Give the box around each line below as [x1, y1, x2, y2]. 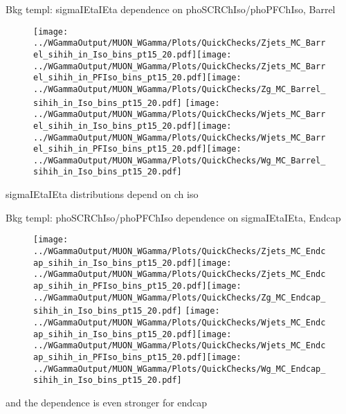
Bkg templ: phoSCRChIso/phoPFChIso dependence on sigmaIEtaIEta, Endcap [6, 210, 341, 224]
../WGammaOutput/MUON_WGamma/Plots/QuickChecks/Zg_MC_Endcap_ [33, 292, 326, 303]
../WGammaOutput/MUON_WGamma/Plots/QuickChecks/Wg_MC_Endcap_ [33, 363, 326, 374]
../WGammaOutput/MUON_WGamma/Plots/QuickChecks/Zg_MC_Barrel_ [33, 84, 326, 94]
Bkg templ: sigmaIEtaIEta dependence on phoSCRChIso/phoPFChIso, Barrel [6, 2, 336, 16]
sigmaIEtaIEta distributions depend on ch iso [6, 187, 199, 201]
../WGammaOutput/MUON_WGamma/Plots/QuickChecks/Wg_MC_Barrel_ [33, 155, 326, 165]
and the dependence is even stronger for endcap [6, 395, 208, 409]
